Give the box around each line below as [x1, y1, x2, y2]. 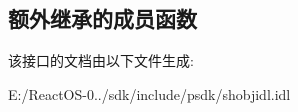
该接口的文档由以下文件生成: [8, 50, 194, 71]
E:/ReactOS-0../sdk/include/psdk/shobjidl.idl [8, 83, 291, 104]
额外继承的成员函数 [8, 3, 197, 34]
